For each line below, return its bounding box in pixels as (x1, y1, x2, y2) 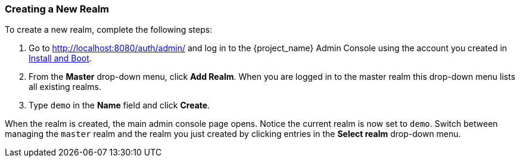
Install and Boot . (29, 53, 92, 64)
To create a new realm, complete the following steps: (5, 24, 213, 35)
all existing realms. (29, 82, 101, 92)
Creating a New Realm (5, 3, 110, 15)
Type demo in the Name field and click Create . (29, 100, 210, 111)
